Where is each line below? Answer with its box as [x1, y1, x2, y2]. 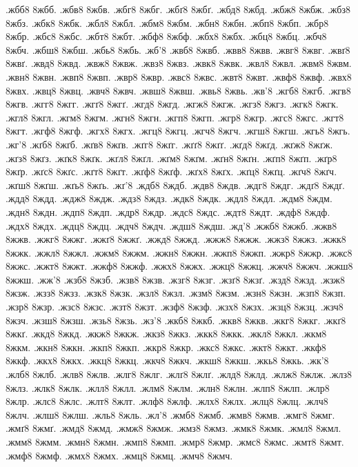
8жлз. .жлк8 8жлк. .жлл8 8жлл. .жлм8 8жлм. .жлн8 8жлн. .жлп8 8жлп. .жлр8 [6, 380, 330, 395]
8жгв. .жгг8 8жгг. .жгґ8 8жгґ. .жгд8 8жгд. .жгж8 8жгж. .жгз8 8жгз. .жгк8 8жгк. [6, 97, 339, 111]
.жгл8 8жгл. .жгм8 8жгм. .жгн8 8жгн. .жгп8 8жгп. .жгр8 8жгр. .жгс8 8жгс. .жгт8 [6, 110, 344, 124]
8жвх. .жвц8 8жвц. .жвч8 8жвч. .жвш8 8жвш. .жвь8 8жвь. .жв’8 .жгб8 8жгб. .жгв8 [6, 83, 351, 97]
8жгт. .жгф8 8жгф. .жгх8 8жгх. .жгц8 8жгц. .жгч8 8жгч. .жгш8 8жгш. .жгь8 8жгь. [6, 123, 350, 138]
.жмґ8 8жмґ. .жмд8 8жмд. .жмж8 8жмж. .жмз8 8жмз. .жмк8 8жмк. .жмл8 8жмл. [6, 421, 341, 435]
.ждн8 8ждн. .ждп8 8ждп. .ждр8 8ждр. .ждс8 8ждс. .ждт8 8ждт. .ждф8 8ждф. [6, 204, 330, 219]
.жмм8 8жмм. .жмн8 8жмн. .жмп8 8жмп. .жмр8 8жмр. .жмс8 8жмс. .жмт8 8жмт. [6, 435, 344, 448]
